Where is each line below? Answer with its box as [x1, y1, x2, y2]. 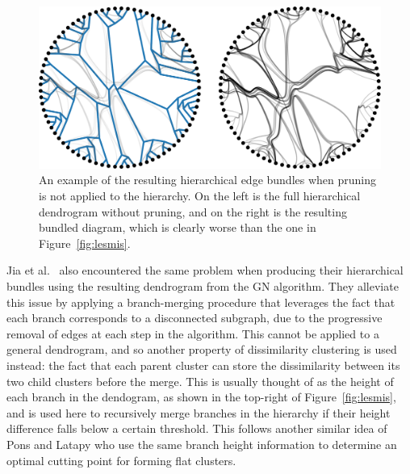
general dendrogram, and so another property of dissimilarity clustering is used [6, 341, 397, 358]
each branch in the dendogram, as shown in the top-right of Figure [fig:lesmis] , [6, 388, 396, 405]
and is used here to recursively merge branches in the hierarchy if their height [6, 404, 391, 421]
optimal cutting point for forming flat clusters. [6, 451, 236, 468]
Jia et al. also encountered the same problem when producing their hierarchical [6, 262, 404, 279]
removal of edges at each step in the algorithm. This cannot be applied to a [6, 325, 379, 342]
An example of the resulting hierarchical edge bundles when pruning [39, 171, 377, 188]
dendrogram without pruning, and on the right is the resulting [39, 203, 347, 220]
